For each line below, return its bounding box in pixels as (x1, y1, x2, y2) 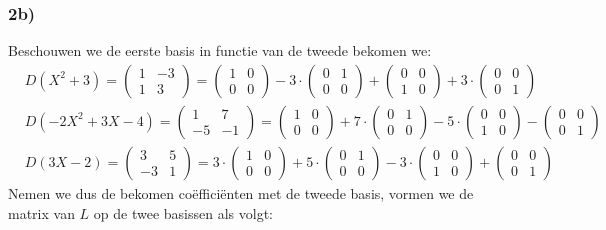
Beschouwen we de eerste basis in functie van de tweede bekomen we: (8, 40, 432, 61)
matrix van (8, 202, 75, 223)
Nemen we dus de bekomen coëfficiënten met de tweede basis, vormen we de (8, 182, 474, 203)
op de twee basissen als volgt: (93, 202, 273, 223)
